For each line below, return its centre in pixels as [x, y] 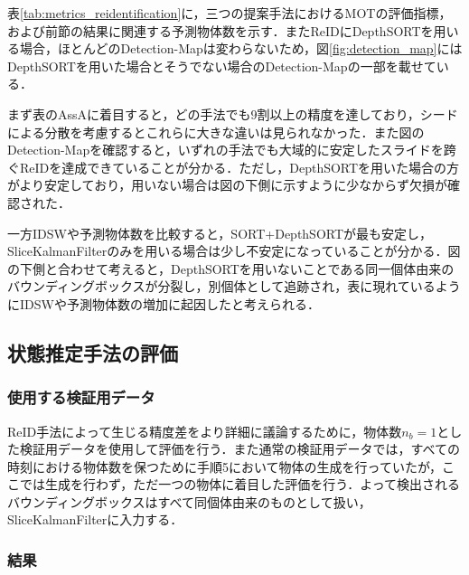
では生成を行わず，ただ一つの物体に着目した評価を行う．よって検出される [240, 484]
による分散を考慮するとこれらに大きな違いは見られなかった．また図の [216, 132]
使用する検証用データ [81, 397]
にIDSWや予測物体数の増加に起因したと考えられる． [164, 303]
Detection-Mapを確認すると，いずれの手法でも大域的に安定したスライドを [225, 150]
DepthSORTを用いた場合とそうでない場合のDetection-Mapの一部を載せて [222, 66]
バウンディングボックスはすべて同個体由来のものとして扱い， [189, 501]
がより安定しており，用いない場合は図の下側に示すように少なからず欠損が [227, 185]
